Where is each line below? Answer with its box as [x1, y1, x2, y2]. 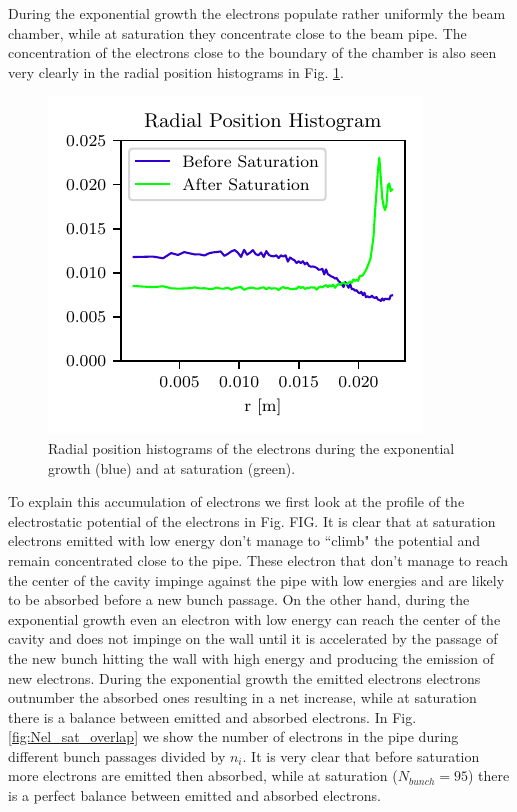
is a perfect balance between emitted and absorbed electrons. [8, 785, 381, 806]
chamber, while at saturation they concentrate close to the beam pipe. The [8, 22, 467, 43]
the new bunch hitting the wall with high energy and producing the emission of [8, 647, 494, 668]
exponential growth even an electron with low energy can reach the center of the [8, 608, 501, 629]
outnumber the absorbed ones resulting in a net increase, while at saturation [8, 687, 477, 708]
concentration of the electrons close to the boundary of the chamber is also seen [8, 42, 497, 63]
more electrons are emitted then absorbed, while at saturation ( [8, 765, 398, 786]
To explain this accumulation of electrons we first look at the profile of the [8, 491, 465, 512]
